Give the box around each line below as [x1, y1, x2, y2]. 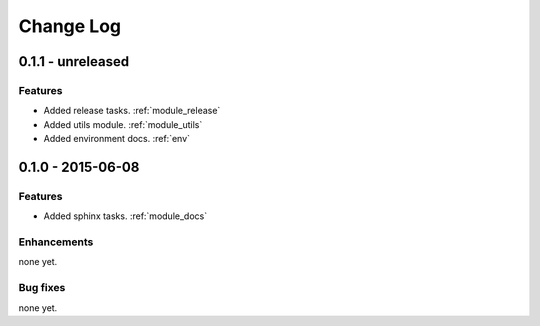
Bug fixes [18, 281, 66, 295]
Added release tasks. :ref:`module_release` [43, 105, 221, 117]
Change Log [18, 15, 122, 37]
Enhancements [18, 235, 94, 249]
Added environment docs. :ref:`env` [43, 133, 190, 145]
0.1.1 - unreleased [18, 53, 130, 70]
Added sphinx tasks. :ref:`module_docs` [43, 210, 208, 222]
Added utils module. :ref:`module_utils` [43, 118, 203, 130]
